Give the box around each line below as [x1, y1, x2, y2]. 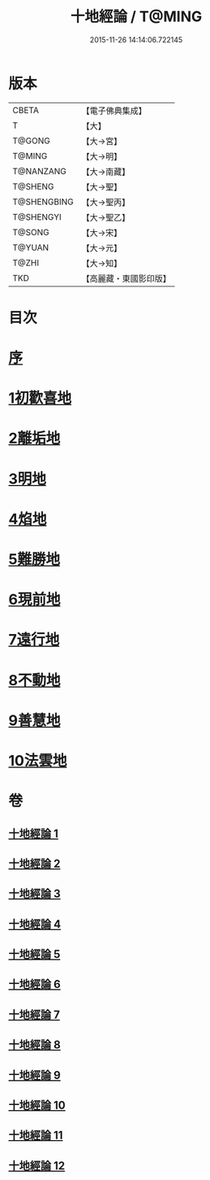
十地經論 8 [8, 1038, 61, 1052]
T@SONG [12, 226, 50, 238]
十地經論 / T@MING [70, 7, 203, 26]
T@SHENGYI [12, 211, 62, 222]
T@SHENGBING [12, 196, 75, 208]
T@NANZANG [12, 165, 67, 177]
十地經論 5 [8, 947, 61, 961]
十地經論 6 [8, 977, 61, 991]
